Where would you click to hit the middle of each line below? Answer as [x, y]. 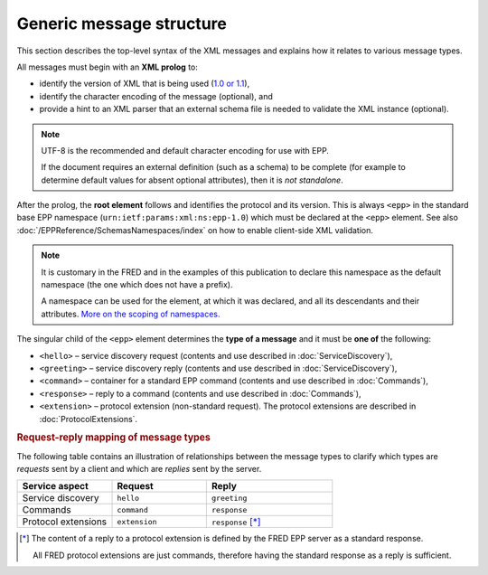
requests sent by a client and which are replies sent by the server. [139, 468]
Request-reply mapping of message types [114, 438]
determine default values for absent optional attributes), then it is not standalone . [192, 180]
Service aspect [56, 486]
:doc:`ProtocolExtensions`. [89, 419]
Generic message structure [122, 24]
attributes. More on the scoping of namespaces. [131, 314]
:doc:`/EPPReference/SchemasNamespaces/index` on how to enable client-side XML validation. [195, 230]
